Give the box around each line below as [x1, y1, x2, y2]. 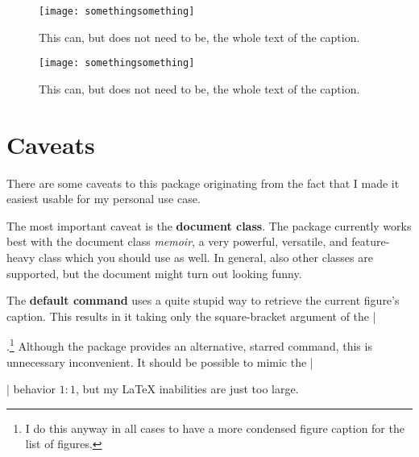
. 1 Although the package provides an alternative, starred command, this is [6, 335, 372, 355]
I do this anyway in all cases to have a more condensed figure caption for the [25, 419, 404, 436]
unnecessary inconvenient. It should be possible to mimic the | [6, 353, 313, 370]
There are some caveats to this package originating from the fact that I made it [6, 174, 400, 191]
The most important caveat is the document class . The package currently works [6, 217, 412, 234]
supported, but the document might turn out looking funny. [6, 264, 302, 281]
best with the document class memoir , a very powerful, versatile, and [6, 233, 348, 250]
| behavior [6, 380, 56, 397]
